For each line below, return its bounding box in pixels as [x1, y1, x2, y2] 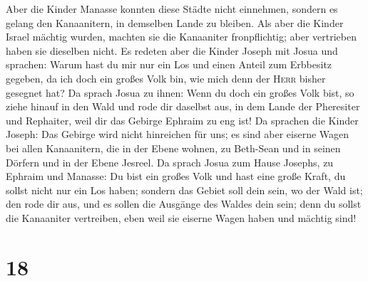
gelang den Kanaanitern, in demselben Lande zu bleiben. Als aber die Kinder [6, 15, 344, 30]
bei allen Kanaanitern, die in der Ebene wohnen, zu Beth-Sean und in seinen [6, 140, 341, 155]
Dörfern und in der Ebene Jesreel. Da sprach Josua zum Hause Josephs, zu [6, 154, 334, 169]
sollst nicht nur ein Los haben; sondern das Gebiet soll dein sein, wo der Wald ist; [6, 182, 363, 197]
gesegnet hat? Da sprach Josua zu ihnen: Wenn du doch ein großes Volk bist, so [6, 85, 354, 100]
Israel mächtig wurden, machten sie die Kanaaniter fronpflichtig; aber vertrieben [6, 29, 357, 44]
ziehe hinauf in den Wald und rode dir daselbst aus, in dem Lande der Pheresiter [6, 99, 360, 114]
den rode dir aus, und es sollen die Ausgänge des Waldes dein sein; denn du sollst [6, 196, 362, 211]
